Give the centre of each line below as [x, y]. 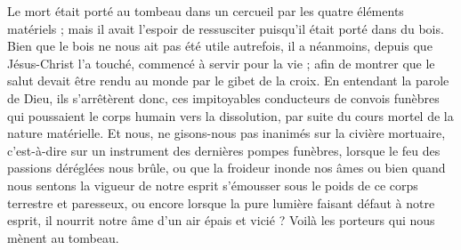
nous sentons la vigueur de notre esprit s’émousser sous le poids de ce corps [213, 185]
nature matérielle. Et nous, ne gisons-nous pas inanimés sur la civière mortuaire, [226, 133]
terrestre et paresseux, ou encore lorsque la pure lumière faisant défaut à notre [221, 202]
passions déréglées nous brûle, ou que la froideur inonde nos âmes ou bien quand [226, 168]
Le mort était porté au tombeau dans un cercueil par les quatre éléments [206, 11]
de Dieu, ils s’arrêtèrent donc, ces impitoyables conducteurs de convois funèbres [223, 97]
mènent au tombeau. [63, 237]
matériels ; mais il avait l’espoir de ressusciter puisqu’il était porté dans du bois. [226, 28]
